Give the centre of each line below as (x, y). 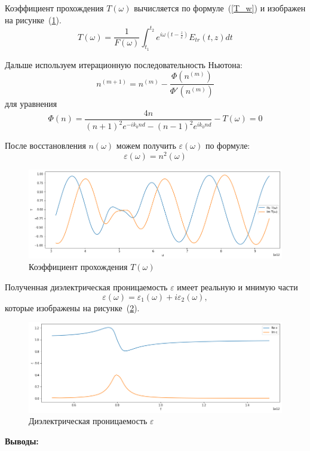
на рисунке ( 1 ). (33, 19)
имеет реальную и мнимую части (237, 287)
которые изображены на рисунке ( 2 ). (72, 307)
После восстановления (45, 145)
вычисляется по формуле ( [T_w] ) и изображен (220, 8)
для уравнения (31, 104)
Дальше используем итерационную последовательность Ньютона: (124, 64)
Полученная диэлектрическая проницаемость (86, 287)
